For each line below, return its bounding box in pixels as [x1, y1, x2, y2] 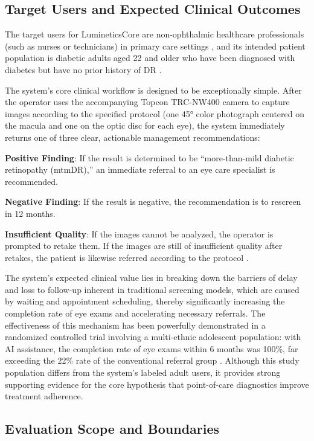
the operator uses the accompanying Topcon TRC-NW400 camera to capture [5, 95, 290, 108]
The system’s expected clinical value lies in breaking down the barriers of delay [5, 271, 298, 284]
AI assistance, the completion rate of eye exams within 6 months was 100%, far [5, 342, 298, 355]
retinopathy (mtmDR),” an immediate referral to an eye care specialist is [5, 163, 275, 176]
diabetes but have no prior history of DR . [5, 63, 162, 76]
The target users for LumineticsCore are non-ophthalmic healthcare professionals [5, 28, 304, 40]
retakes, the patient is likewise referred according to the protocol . [5, 251, 249, 263]
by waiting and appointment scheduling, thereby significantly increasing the [5, 295, 285, 307]
